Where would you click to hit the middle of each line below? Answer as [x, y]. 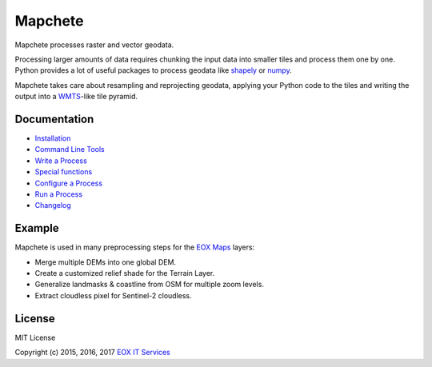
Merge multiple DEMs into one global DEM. [105, 262]
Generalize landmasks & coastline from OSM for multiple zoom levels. [149, 285]
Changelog [53, 205]
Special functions [64, 172]
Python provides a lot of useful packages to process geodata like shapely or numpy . [153, 70]
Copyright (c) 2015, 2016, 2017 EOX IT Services [93, 353]
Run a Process [59, 194]
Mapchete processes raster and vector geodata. [94, 45]
